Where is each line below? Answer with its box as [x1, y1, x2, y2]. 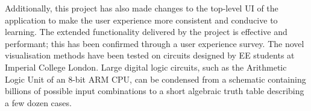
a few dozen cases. [5, 96, 72, 109]
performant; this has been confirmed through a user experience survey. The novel [5, 37, 304, 49]
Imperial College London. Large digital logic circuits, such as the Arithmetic [5, 60, 287, 73]
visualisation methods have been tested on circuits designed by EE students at [5, 49, 295, 62]
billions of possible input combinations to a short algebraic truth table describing [5, 84, 304, 97]
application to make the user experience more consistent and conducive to [5, 13, 278, 26]
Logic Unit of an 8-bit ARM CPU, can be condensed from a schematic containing [5, 72, 306, 85]
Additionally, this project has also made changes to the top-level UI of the [5, 2, 278, 14]
